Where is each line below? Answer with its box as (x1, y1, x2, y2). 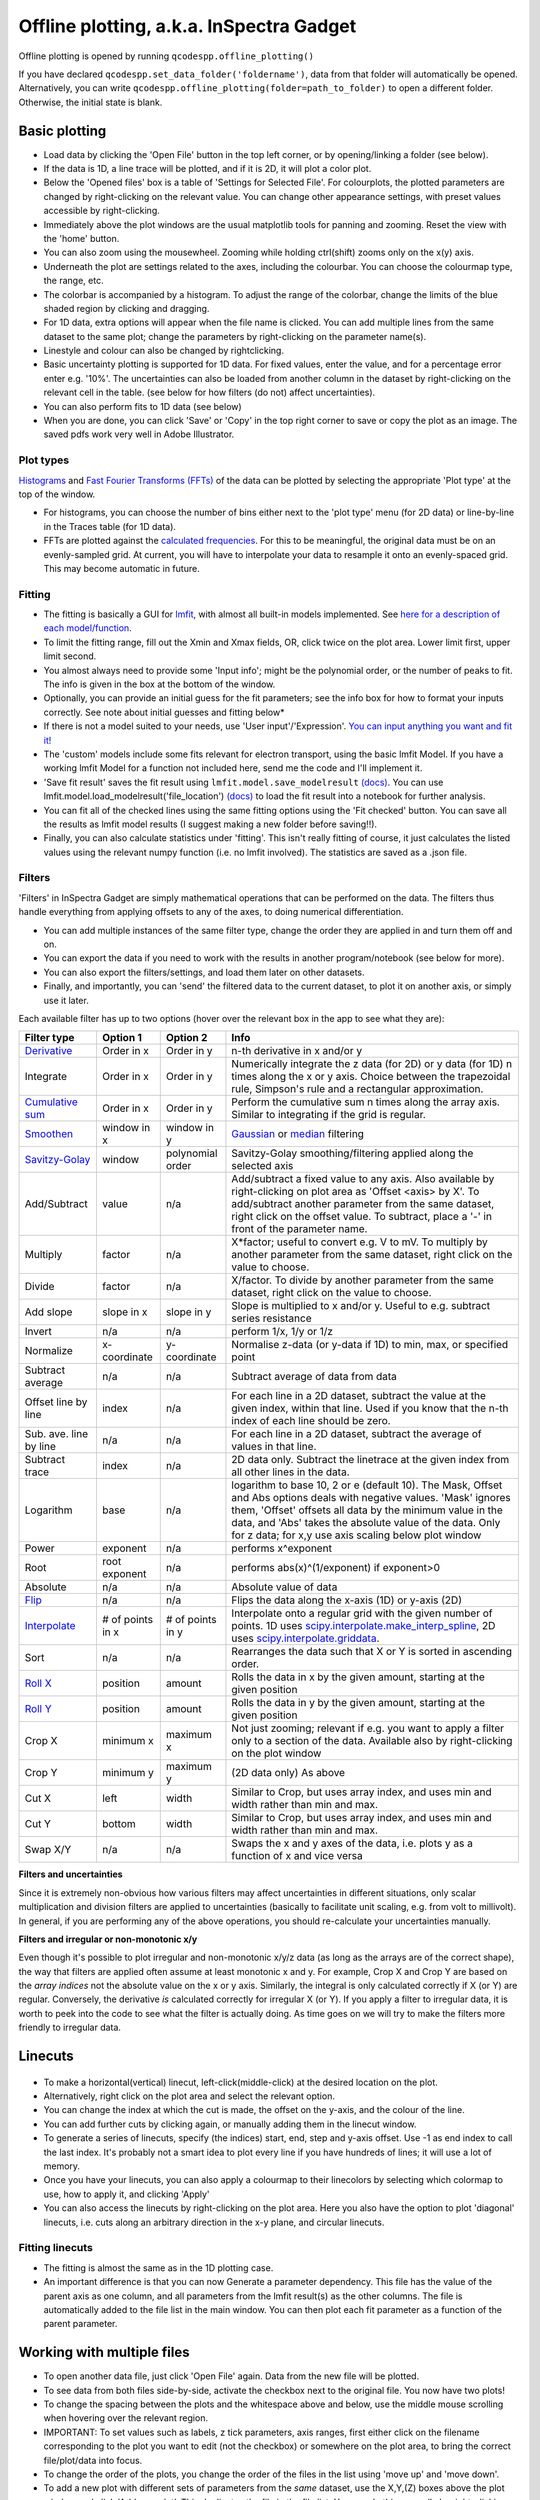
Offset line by (24, 1395, 88, 1409)
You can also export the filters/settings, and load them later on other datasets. (43, 966, 365, 978)
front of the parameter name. (231, 1222, 368, 1236)
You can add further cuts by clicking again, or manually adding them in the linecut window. (43, 2118, 417, 2130)
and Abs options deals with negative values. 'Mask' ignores (231, 1491, 511, 1505)
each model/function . (43, 622, 132, 634)
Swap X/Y (24, 1843, 72, 1857)
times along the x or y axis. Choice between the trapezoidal (231, 1070, 511, 1084)
